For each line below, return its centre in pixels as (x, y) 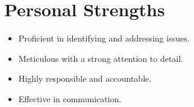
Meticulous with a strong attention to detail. (101, 58)
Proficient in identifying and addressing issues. (104, 38)
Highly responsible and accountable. (85, 78)
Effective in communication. (70, 98)
